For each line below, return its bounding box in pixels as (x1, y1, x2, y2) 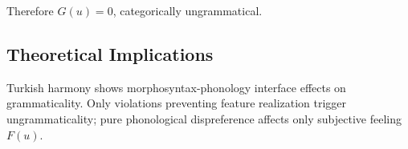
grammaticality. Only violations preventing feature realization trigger (6, 95, 347, 111)
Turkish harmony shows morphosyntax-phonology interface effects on (6, 79, 346, 95)
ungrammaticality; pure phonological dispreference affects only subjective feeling (6, 110, 402, 127)
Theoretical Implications (6, 41, 214, 66)
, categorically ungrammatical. (112, 2, 263, 18)
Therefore (6, 2, 54, 18)
